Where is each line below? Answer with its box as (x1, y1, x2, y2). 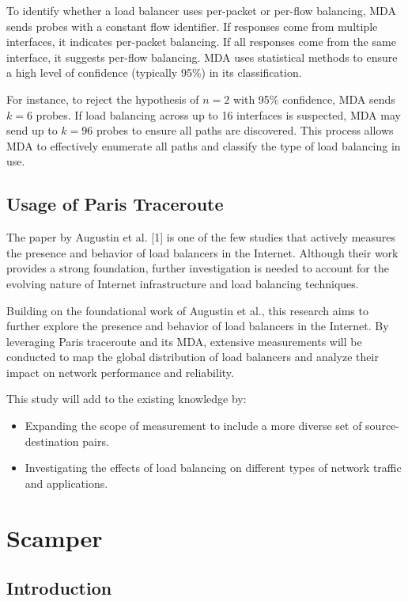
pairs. (82, 432, 109, 449)
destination (25, 432, 79, 449)
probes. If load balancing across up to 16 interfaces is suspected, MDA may (36, 106, 401, 123)
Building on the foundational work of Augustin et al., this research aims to (6, 302, 368, 318)
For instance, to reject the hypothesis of (6, 90, 199, 107)
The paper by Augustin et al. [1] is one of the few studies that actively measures (6, 229, 396, 245)
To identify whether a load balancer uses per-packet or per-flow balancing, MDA (6, 2, 396, 18)
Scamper (6, 521, 103, 553)
